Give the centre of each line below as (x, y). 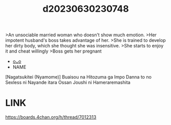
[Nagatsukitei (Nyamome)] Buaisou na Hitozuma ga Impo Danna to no (78, 77)
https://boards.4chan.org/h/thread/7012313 (51, 117)
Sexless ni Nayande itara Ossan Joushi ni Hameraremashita (68, 83)
